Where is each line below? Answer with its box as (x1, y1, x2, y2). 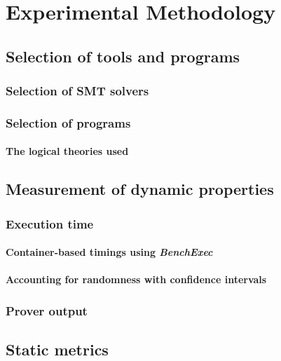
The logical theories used (6, 144, 129, 158)
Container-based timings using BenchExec (6, 245, 213, 259)
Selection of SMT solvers (6, 82, 149, 100)
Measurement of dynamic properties (6, 178, 274, 200)
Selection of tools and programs (6, 45, 240, 67)
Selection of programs (6, 114, 131, 131)
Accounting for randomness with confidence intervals (6, 272, 267, 287)
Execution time (6, 214, 94, 232)
